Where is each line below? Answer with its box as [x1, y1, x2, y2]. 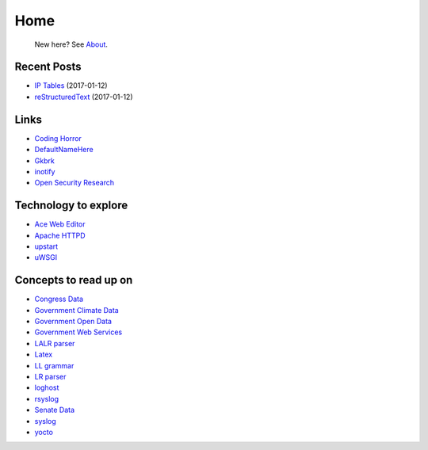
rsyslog [34, 394, 59, 403]
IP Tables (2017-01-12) [34, 81, 108, 90]
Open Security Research [34, 178, 115, 188]
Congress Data [34, 294, 83, 304]
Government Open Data [34, 317, 113, 326]
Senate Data [34, 405, 75, 415]
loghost [34, 383, 59, 392]
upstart [34, 242, 59, 251]
